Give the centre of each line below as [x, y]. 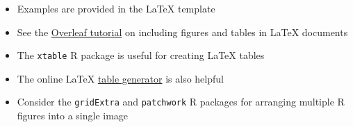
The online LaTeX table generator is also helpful [120, 78]
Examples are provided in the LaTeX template [116, 8]
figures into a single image [73, 116]
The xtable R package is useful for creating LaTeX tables [141, 55]
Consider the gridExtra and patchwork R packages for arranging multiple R [181, 102]
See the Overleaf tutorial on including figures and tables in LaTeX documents [182, 32]
